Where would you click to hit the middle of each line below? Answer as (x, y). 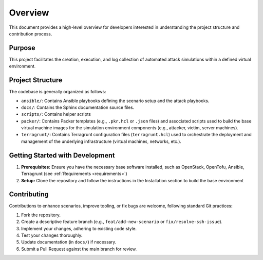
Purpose (22, 48)
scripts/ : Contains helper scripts (56, 114)
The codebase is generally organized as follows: (58, 92)
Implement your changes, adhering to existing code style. (79, 228)
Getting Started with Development (62, 155)
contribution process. (30, 34)
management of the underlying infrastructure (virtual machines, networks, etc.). (101, 141)
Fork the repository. (41, 215)
